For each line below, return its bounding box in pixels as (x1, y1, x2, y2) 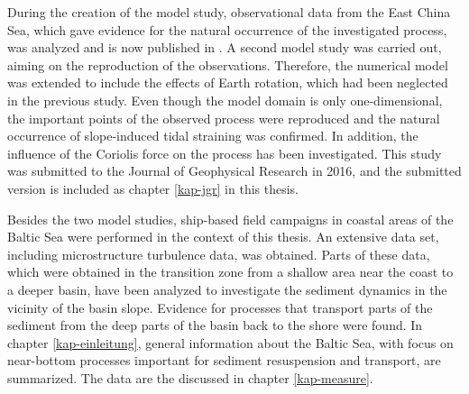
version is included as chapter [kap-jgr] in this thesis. (7, 179, 299, 197)
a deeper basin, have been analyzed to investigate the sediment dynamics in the (7, 279, 447, 298)
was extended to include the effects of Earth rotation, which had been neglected (7, 73, 448, 92)
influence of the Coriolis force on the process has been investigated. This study (7, 143, 442, 162)
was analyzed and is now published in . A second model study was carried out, (7, 38, 442, 57)
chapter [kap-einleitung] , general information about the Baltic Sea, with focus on (7, 333, 454, 352)
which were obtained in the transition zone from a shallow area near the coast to (7, 262, 454, 281)
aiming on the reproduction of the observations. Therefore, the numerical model (7, 55, 448, 74)
